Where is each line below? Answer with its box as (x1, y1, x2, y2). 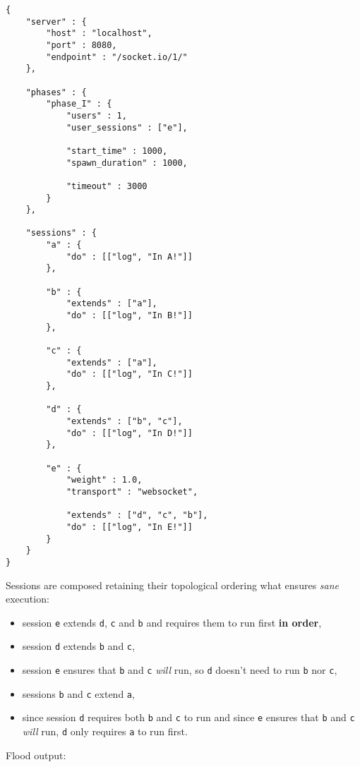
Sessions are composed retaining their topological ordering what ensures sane (6, 577, 340, 592)
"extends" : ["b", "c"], (66, 416, 183, 426)
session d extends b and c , (22, 639, 135, 653)
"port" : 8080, (46, 40, 117, 50)
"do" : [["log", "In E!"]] (66, 521, 193, 532)
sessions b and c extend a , (22, 686, 135, 701)
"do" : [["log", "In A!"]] (66, 251, 193, 262)
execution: (6, 591, 49, 606)
